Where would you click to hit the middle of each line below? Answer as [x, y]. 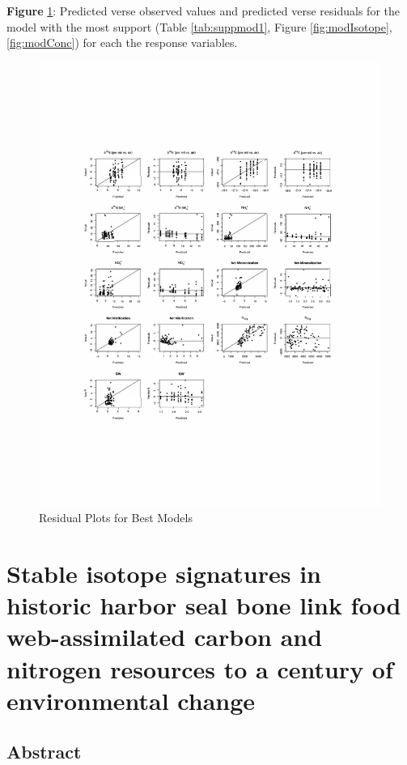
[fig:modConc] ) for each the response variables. [122, 42]
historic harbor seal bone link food [204, 605]
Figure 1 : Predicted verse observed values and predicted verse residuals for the [203, 11]
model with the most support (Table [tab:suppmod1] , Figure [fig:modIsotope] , [199, 26]
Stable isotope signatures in [164, 574]
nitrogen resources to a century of [200, 668]
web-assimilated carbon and [165, 637]
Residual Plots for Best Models [116, 518]
